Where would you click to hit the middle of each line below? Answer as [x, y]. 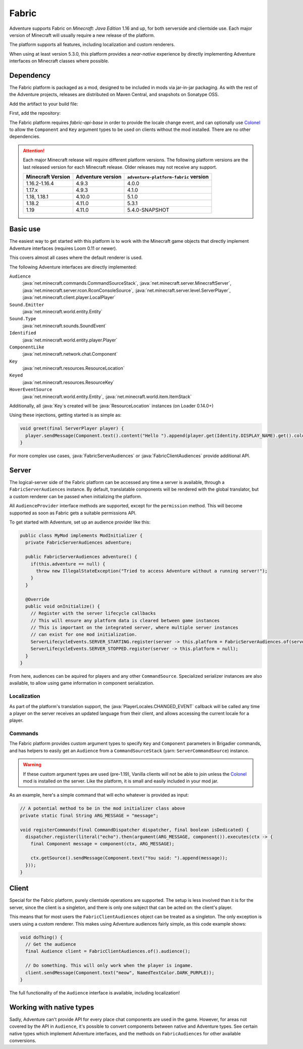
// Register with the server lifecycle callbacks [93, 614]
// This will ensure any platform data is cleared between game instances [125, 620]
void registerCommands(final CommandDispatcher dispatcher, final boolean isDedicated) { [135, 830]
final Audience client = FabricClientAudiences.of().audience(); [108, 951]
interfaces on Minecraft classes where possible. [59, 61]
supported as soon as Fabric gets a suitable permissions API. [73, 513]
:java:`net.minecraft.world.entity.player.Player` [70, 340]
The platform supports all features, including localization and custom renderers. [92, 45]
